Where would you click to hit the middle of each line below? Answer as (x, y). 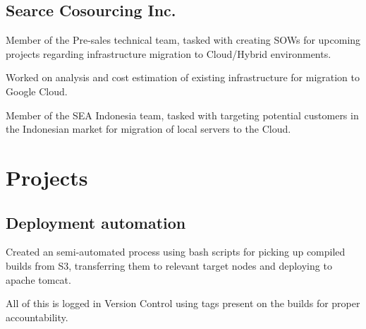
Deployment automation (96, 222)
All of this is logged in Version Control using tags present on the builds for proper (183, 303)
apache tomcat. (38, 279)
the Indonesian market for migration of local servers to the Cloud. (148, 129)
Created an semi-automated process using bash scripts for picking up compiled (176, 252)
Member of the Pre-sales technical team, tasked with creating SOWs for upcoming (183, 40)
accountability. (37, 317)
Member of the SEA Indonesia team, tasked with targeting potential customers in (182, 115)
